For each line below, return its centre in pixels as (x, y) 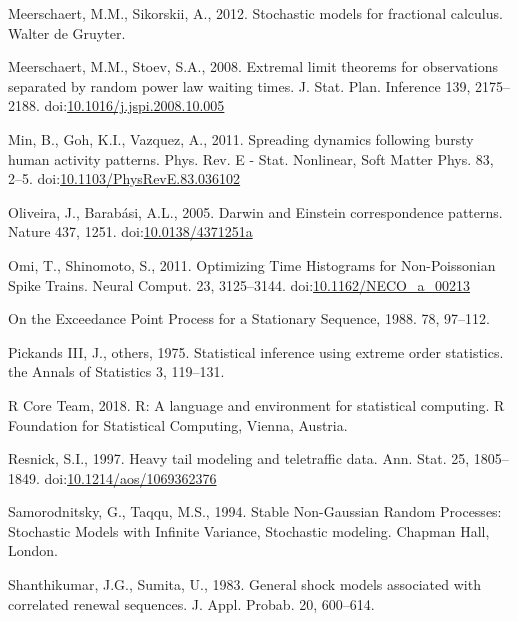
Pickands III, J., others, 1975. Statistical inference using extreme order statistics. (256, 351)
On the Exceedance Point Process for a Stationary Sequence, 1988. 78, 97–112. (249, 318)
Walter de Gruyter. (67, 32)
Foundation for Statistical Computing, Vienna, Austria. (178, 424)
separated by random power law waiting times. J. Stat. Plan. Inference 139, (239, 85)
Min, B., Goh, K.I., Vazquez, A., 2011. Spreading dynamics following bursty (241, 138)
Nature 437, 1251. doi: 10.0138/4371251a (130, 231)
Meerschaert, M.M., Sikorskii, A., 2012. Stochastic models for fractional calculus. (255, 13)
